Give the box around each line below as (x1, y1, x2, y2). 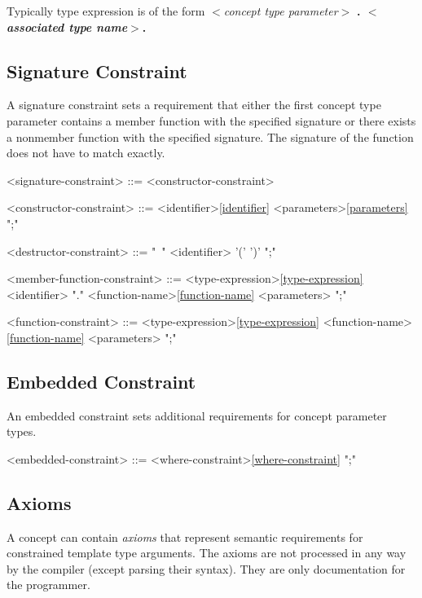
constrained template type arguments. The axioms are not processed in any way (7, 544, 407, 561)
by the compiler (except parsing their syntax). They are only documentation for (7, 560, 406, 577)
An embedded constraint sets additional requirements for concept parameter (7, 407, 387, 424)
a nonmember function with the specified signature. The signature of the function (7, 128, 414, 145)
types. (7, 423, 37, 440)
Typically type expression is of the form (7, 2, 205, 19)
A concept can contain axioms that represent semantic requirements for (7, 528, 363, 545)
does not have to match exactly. (7, 144, 165, 161)
